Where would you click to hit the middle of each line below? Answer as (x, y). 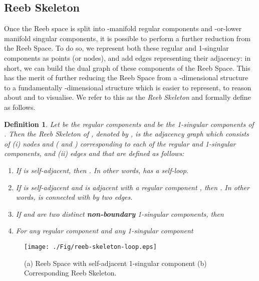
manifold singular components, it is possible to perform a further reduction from (127, 38)
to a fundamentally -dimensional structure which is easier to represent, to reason (128, 87)
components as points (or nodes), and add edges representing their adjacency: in (127, 57)
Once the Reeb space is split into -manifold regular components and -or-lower (123, 28)
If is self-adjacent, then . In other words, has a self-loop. (102, 170)
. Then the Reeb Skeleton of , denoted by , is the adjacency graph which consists (126, 134)
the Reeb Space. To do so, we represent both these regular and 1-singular (116, 48)
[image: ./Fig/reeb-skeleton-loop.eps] (90, 247)
